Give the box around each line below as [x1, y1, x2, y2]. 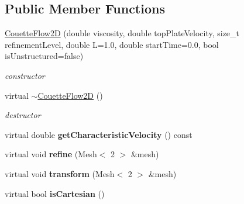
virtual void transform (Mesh [5, 167, 115, 179]
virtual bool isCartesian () [5, 187, 105, 199]
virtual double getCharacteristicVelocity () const [5, 128, 193, 140]
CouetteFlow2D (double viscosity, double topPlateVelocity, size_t [5, 27, 240, 39]
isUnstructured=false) [5, 50, 84, 62]
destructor [5, 109, 41, 121]
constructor [5, 69, 45, 81]
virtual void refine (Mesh [5, 148, 97, 160]
